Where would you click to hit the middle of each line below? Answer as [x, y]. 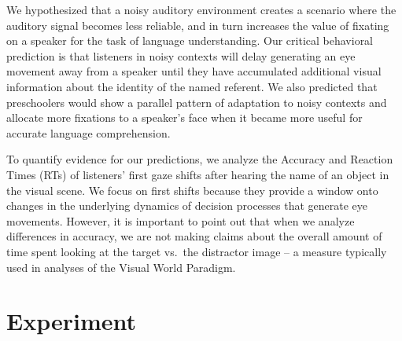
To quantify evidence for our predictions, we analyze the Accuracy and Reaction [200, 159]
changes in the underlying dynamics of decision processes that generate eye [187, 205]
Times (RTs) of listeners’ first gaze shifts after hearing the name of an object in [198, 174]
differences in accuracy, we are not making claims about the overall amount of [194, 236]
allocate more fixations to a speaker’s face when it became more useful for [184, 117]
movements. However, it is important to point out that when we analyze [181, 220]
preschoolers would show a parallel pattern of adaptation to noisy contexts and [197, 102]
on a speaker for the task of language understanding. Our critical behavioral [190, 40]
